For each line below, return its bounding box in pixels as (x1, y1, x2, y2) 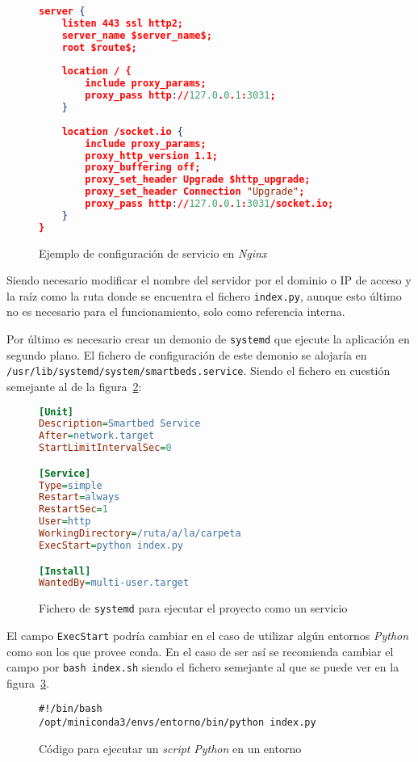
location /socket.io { (61, 125, 184, 137)
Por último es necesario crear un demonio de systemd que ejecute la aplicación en (6, 330, 410, 347)
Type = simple (39, 479, 102, 491)
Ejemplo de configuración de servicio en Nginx (39, 244, 267, 261)
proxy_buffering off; (85, 162, 201, 174)
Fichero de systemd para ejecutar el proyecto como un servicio (39, 600, 348, 617)
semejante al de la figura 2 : (6, 377, 142, 394)
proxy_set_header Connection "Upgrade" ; (85, 186, 305, 198)
